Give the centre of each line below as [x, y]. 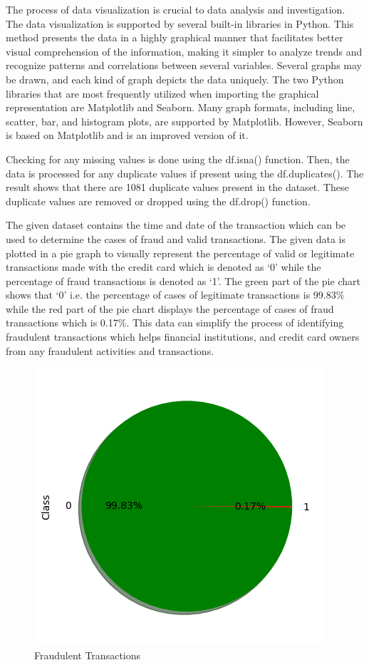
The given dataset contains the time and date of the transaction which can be [176, 225]
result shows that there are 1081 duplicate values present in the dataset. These [177, 187]
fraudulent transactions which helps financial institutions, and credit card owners [183, 337]
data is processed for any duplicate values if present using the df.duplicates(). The [185, 173]
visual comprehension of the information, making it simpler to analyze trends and [184, 51]
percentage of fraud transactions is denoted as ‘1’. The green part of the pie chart [183, 280]
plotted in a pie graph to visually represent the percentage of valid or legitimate [180, 253]
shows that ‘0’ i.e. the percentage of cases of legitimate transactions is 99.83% [175, 295]
